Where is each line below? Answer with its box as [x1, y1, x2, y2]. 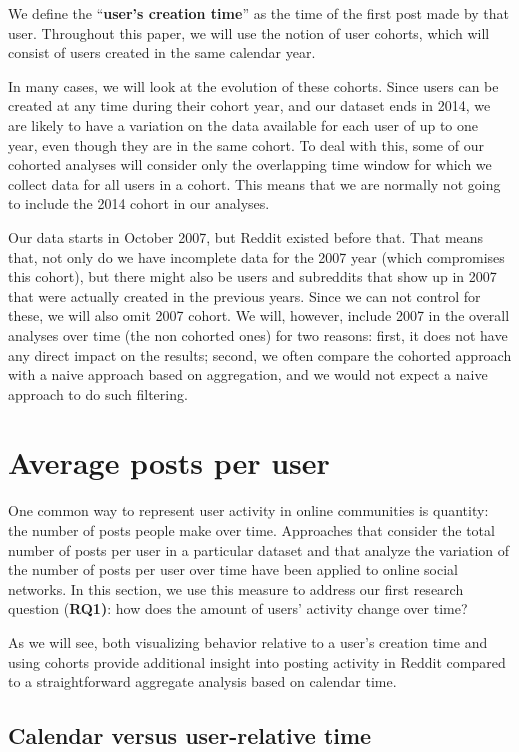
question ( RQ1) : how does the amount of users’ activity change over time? [8, 598, 468, 619]
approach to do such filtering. [8, 383, 188, 404]
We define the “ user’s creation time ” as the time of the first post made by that [8, 3, 510, 23]
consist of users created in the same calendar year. [8, 42, 316, 63]
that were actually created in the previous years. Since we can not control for [8, 285, 481, 306]
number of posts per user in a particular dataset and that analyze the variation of [8, 539, 510, 560]
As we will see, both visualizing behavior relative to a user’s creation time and [8, 631, 488, 652]
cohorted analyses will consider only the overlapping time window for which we [8, 154, 492, 175]
